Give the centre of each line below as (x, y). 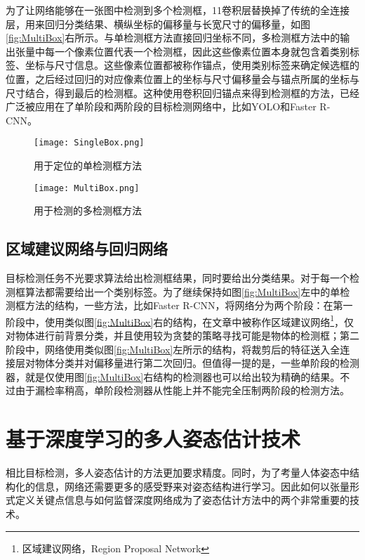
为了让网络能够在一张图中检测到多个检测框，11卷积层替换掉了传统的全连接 (178, 10)
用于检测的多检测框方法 (88, 210)
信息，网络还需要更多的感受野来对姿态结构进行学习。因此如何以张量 (192, 486)
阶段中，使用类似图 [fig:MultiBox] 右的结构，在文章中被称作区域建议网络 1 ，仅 (180, 320)
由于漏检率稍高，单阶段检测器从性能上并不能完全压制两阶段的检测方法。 (182, 390)
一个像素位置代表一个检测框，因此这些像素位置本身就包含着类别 (202, 51)
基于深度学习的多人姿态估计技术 (153, 439)
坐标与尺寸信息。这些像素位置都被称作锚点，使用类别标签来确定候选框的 (192, 65)
